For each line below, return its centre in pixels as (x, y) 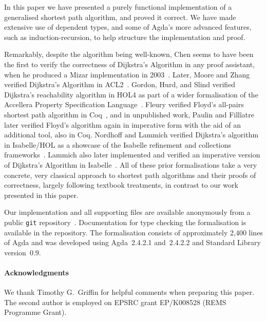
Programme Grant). (35, 312)
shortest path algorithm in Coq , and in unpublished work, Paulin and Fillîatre (129, 114)
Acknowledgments (36, 272)
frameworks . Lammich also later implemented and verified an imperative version (132, 155)
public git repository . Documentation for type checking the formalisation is (125, 222)
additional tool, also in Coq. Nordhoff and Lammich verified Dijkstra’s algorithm (131, 135)
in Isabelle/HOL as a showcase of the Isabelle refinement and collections (118, 144)
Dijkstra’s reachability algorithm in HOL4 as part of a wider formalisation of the (131, 94)
